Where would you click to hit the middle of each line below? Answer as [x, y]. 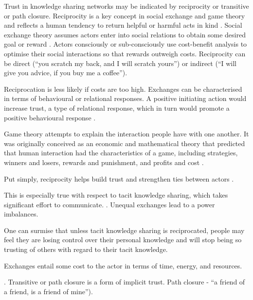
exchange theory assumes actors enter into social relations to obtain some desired [125, 34]
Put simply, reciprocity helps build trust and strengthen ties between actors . [119, 178]
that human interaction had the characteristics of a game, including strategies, [121, 153]
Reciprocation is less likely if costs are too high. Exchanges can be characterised [123, 89]
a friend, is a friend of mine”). [48, 291]
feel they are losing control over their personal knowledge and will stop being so [123, 240]
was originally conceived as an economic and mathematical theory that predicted [125, 143]
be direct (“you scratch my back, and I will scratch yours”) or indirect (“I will [120, 63]
